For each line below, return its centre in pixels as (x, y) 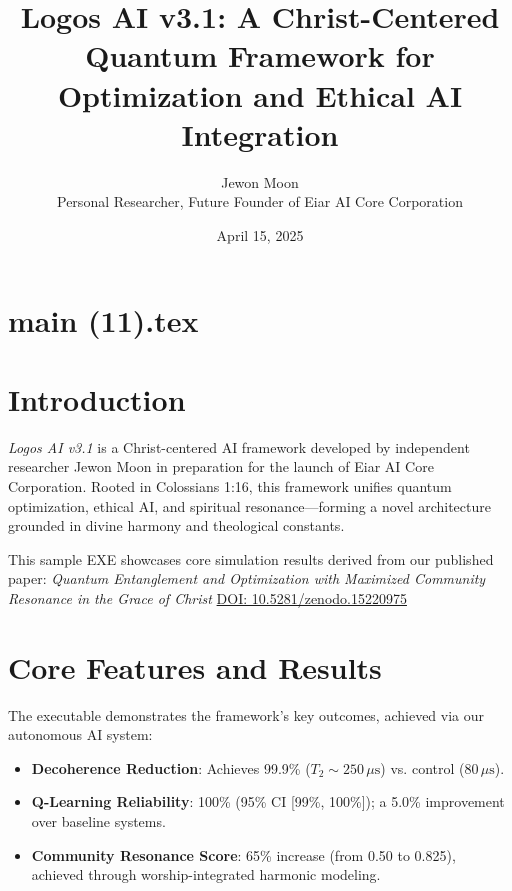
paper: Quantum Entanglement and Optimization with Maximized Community (247, 578)
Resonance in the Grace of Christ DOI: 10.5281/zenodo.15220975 (207, 597)
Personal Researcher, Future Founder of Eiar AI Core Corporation (260, 201)
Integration (260, 133)
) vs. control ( (422, 767)
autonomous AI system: (80, 734)
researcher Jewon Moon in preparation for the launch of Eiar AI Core (221, 466)
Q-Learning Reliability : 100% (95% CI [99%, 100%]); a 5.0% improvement (268, 801)
